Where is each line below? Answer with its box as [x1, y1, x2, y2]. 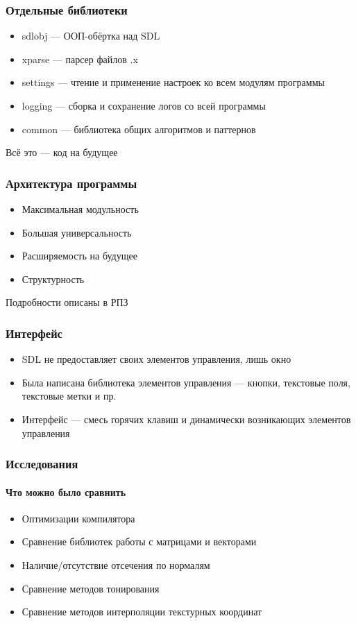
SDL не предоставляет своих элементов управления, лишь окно [22, 352, 291, 366]
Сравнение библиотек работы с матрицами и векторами [22, 534, 257, 549]
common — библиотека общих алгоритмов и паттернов [22, 121, 256, 136]
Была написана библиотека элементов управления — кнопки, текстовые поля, [22, 375, 350, 389]
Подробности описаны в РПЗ [6, 295, 128, 309]
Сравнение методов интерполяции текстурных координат [22, 604, 262, 619]
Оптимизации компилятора [22, 511, 135, 525]
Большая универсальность [22, 225, 132, 239]
